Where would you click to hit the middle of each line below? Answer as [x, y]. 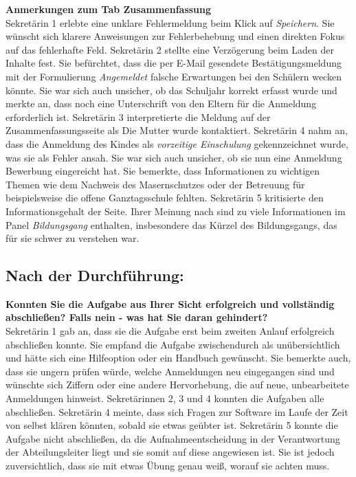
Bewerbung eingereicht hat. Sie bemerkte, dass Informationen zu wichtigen [163, 171]
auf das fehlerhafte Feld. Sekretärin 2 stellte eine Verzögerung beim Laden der [170, 49]
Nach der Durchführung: [95, 275]
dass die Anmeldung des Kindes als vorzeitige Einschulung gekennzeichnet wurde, [177, 143]
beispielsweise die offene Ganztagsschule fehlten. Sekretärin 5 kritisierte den [165, 198]
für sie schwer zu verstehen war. [73, 238]
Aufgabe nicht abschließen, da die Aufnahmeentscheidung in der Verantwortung [173, 438]
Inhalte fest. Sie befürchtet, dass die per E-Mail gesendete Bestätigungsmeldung [174, 63]
